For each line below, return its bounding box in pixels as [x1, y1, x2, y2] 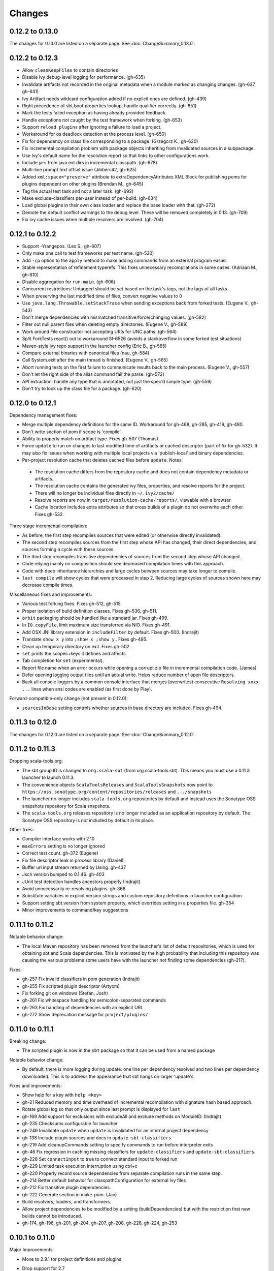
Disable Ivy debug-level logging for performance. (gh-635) [22, 74, 146, 80]
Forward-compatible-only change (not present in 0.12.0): [9, 695, 128, 702]
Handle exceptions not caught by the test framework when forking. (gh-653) [22, 117, 182, 123]
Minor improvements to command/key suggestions [22, 907, 129, 913]
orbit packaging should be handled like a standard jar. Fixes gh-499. [22, 615, 168, 621]
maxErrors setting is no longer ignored [22, 843, 105, 849]
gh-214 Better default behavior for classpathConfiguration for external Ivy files [22, 1177, 186, 1184]
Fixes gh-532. [35, 511, 64, 517]
